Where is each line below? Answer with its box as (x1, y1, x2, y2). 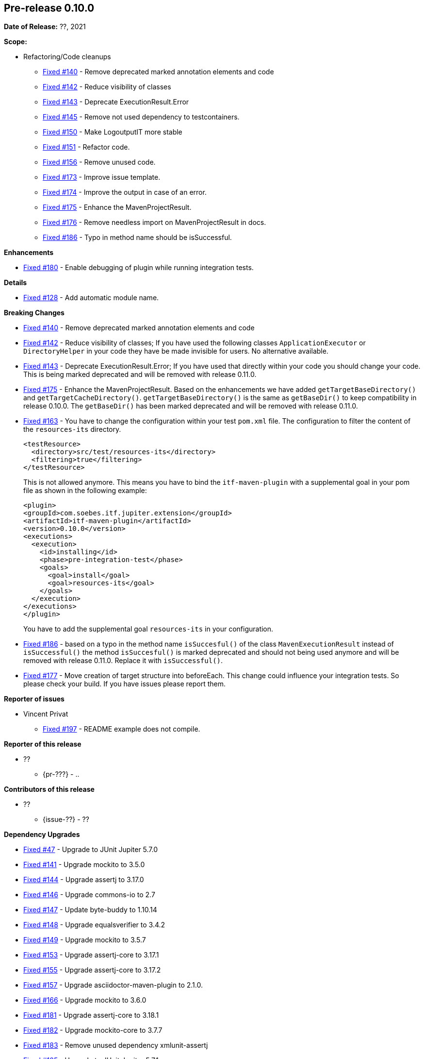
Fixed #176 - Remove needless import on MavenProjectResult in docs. (43, 218, 266, 227)
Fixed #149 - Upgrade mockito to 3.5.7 (23, 936, 146, 944)
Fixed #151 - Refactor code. (43, 143, 130, 152)
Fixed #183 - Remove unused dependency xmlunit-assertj (23, 1041, 208, 1050)
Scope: (4, 37, 27, 46)
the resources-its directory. (23, 425, 121, 434)
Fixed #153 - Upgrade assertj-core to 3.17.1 (23, 951, 159, 959)
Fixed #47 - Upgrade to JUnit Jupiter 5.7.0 (23, 845, 158, 854)
